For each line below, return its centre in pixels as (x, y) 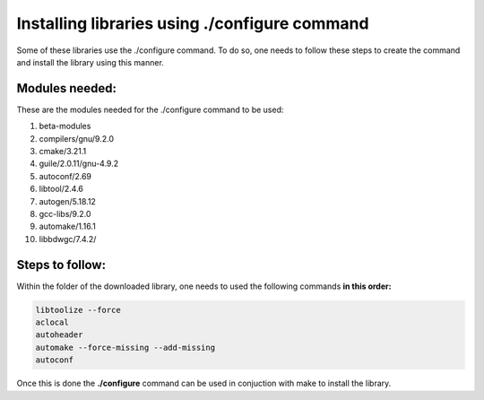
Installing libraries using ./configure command (193, 23)
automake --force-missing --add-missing (125, 347)
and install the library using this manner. (91, 62)
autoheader (59, 335)
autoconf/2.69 (65, 176)
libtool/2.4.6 (61, 189)
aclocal (52, 322)
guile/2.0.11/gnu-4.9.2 (79, 164)
